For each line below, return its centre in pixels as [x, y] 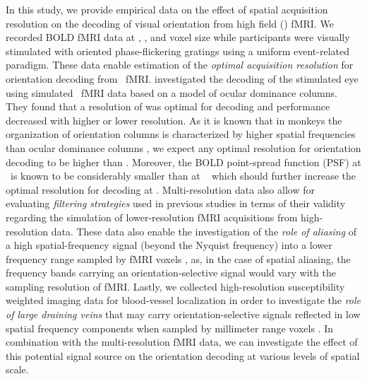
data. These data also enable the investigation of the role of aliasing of [204, 231]
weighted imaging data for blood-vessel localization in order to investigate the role [183, 300]
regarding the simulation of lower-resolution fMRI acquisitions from [152, 217]
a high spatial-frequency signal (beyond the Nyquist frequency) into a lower [169, 245]
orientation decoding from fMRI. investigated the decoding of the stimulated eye [182, 78]
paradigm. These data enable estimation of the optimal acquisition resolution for [180, 65]
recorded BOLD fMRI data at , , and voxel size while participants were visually [178, 37]
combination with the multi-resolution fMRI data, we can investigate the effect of [182, 342]
